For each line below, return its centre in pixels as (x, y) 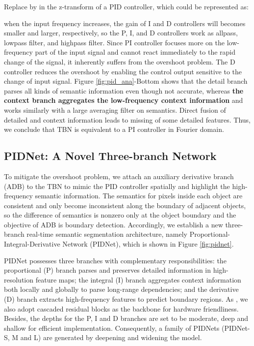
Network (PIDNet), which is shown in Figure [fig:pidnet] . (148, 244)
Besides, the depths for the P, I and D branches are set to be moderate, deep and (126, 318)
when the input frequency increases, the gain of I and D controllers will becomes (125, 23)
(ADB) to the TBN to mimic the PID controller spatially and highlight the (117, 186)
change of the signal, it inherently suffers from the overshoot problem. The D (120, 61)
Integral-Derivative (32, 244)
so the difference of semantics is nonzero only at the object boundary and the (120, 215)
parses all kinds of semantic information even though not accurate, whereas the (124, 90)
